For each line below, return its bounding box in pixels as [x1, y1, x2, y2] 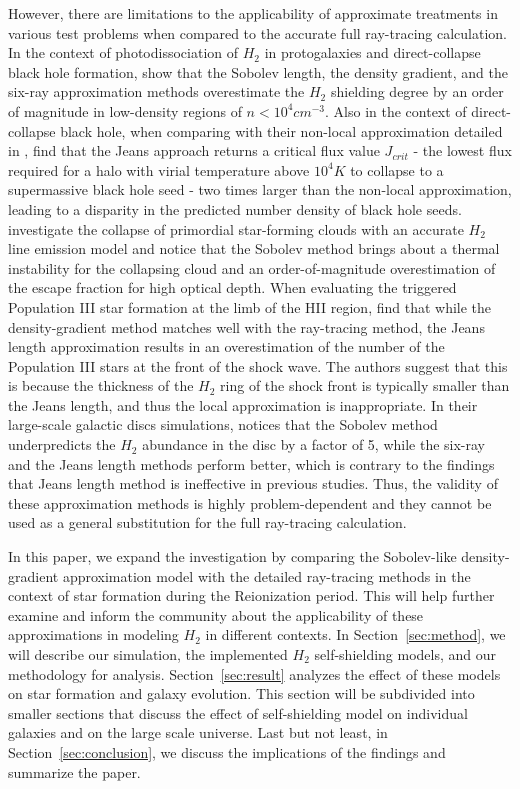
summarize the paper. [8, 761, 141, 782]
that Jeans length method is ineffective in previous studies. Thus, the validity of [8, 473, 498, 494]
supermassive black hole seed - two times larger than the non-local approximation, [8, 179, 512, 200]
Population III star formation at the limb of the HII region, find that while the [8, 296, 492, 317]
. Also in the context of [325, 100, 467, 121]
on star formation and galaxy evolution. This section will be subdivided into [8, 683, 475, 704]
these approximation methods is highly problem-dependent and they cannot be [8, 492, 492, 513]
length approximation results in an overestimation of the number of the [8, 336, 445, 357]
